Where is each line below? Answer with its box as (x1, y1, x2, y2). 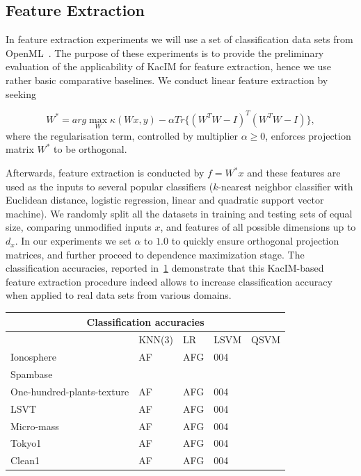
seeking (6, 86, 37, 101)
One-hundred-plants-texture (10, 384, 129, 398)
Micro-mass (10, 418, 59, 433)
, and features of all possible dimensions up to (160, 220, 356, 234)
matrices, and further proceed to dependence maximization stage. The (6, 247, 305, 261)
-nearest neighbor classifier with (218, 179, 353, 193)
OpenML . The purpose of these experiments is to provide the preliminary (6, 45, 324, 60)
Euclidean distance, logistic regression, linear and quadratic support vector (6, 192, 324, 207)
